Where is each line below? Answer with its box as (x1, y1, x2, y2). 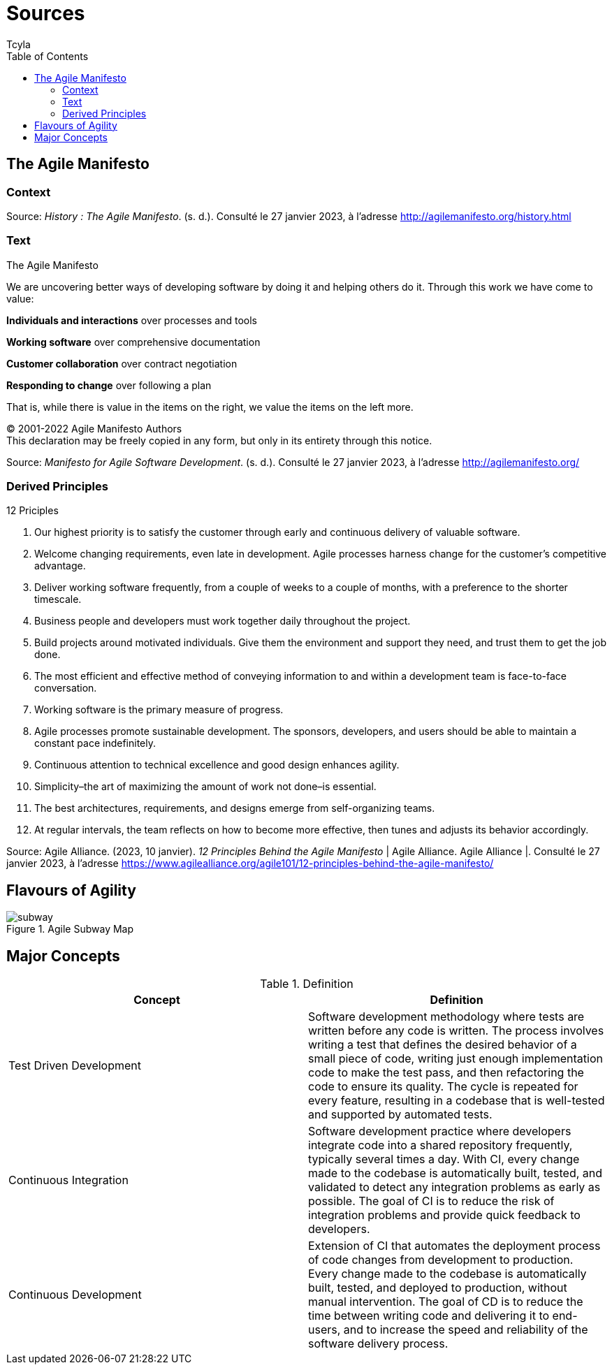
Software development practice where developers (308, 1124, 571, 1139)
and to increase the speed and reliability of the (343, 1322, 588, 1337)
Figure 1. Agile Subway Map (6, 923, 134, 935)
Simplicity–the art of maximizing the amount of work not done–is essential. (34, 780, 377, 793)
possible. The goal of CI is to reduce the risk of (308, 1194, 555, 1209)
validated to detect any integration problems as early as (308, 1180, 601, 1195)
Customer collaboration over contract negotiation (6, 357, 238, 370)
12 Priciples (6, 504, 59, 517)
